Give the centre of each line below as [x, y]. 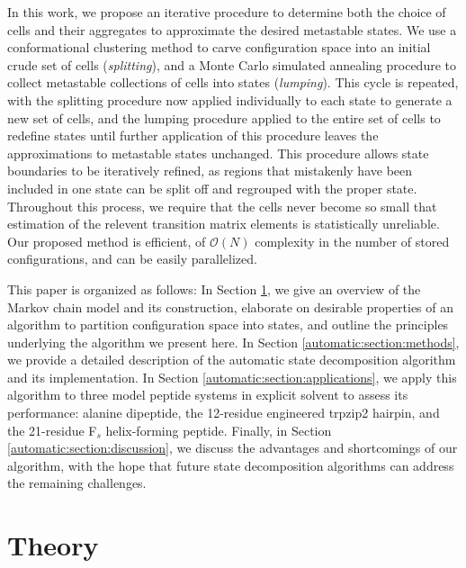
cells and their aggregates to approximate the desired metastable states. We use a [232, 29]
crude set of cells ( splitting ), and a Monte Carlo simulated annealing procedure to [232, 64]
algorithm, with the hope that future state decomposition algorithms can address [231, 465]
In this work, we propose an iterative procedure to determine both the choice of [227, 12]
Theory [53, 545]
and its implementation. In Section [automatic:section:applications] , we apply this [232, 377]
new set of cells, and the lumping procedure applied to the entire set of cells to [224, 117]
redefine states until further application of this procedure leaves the [193, 135]
